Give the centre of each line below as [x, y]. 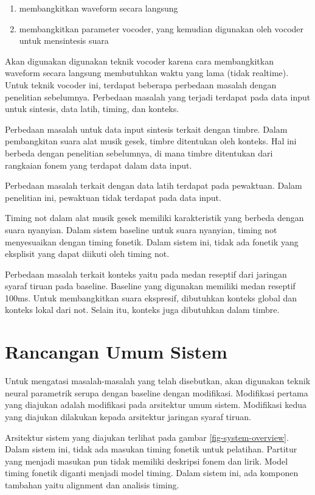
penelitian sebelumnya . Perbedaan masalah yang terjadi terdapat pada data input [158, 97]
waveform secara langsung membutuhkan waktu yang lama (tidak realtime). [147, 73]
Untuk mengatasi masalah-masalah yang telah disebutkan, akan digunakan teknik [158, 381]
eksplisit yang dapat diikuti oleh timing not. [87, 254]
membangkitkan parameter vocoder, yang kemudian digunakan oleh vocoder [161, 28]
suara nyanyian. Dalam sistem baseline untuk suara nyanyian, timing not [141, 229]
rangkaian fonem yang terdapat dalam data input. [99, 165]
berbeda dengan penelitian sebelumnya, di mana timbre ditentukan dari [139, 153]
